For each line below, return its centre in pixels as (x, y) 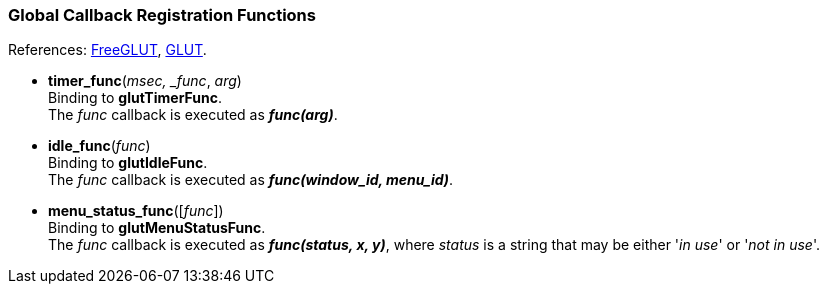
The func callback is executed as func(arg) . (193, 115)
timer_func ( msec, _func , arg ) (145, 81)
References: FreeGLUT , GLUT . (107, 50)
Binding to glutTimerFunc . (135, 98)
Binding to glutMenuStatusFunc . (157, 228)
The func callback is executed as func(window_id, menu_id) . (251, 180)
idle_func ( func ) (99, 146)
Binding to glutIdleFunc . (128, 163)
